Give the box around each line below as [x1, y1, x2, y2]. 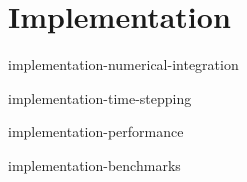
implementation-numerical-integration [8, 54, 239, 75]
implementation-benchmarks [8, 154, 181, 175]
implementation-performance [8, 121, 184, 142]
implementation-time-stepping [8, 87, 192, 108]
